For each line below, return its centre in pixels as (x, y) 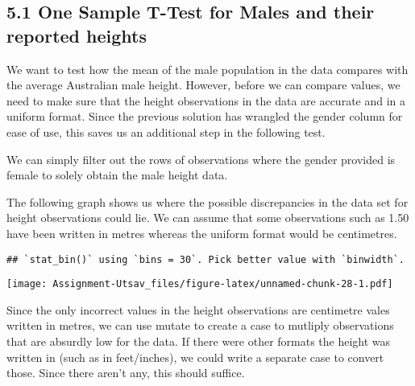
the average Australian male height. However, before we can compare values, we (203, 85)
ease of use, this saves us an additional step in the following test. (166, 131)
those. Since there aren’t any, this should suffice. (126, 373)
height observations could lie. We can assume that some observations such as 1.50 (208, 218)
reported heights (77, 35)
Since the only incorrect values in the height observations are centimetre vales (198, 309)
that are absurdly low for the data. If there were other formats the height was (199, 341)
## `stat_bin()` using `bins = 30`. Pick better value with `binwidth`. (205, 259)
